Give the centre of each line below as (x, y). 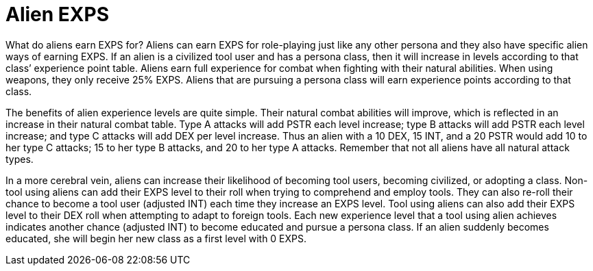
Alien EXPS (57, 14)
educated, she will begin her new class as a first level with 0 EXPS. (156, 238)
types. (20, 159)
